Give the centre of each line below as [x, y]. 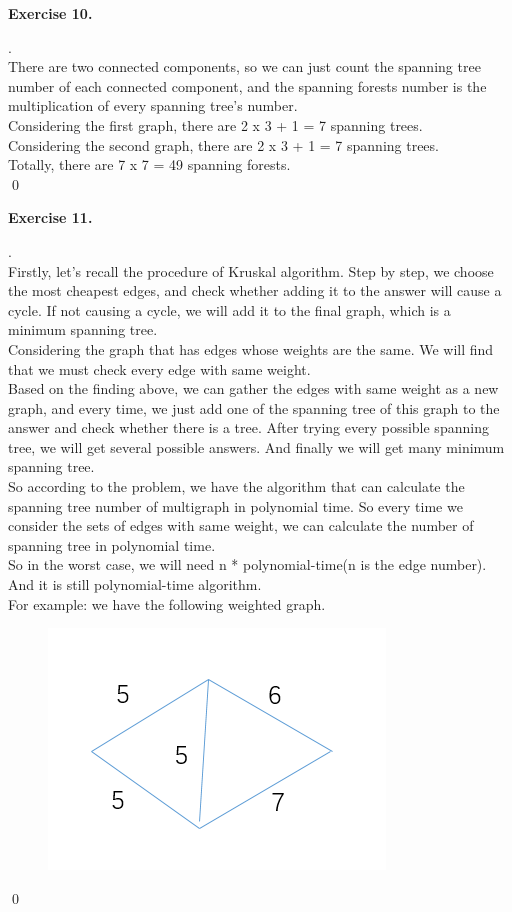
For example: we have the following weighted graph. [167, 603]
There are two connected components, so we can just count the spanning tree [244, 66]
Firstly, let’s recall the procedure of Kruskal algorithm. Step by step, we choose [251, 270]
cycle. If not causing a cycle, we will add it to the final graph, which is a [229, 309]
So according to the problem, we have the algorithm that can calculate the [236, 486]
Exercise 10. [50, 13]
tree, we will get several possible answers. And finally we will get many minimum [256, 446]
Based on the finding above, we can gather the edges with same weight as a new [253, 388]
